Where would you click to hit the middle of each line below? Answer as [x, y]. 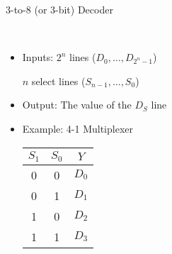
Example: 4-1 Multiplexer [78, 128]
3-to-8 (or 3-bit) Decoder [59, 9]
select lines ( [58, 81]
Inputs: [38, 57]
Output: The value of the [77, 105]
